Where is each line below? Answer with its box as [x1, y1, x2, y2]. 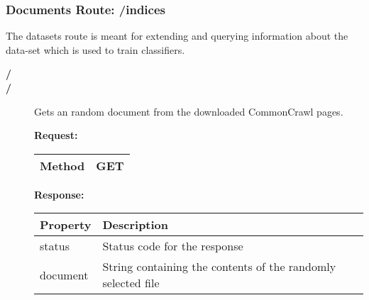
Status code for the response [102, 238, 243, 255]
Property [40, 216, 92, 233]
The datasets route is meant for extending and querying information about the [6, 28, 348, 43]
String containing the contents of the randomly [102, 258, 336, 275]
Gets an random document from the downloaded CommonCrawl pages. [34, 104, 343, 118]
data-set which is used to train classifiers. [6, 42, 185, 57]
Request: [34, 128, 78, 143]
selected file [102, 274, 160, 291]
